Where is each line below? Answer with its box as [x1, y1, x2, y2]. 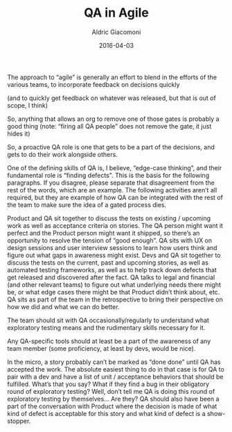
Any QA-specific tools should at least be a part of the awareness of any [7, 337, 211, 345]
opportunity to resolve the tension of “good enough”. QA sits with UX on [7, 236, 213, 244]
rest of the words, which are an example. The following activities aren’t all [7, 185, 217, 194]
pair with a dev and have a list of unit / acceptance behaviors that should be [7, 372, 224, 381]
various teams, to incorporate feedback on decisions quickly [7, 80, 180, 88]
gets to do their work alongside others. [7, 150, 118, 158]
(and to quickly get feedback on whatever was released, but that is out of [7, 94, 216, 102]
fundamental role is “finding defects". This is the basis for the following [7, 171, 210, 179]
